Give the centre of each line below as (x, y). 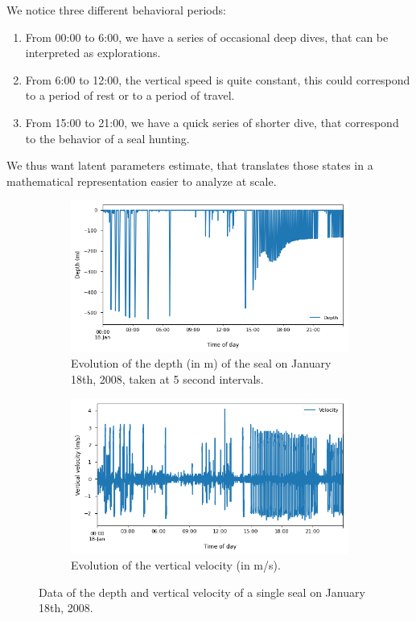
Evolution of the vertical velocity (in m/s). (176, 565)
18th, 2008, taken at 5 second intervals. (167, 379)
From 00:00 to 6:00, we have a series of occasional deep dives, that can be (207, 37)
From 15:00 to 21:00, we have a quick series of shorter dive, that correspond (212, 122)
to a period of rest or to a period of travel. (130, 95)
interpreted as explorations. (93, 53)
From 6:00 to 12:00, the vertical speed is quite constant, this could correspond (218, 79)
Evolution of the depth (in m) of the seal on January (201, 363)
